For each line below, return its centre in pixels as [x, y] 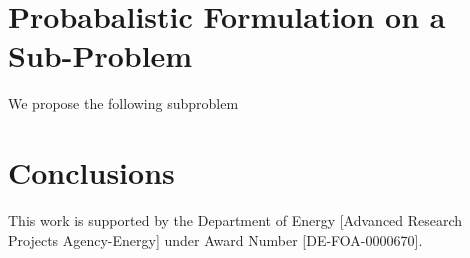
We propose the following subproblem [123, 103]
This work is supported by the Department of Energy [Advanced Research [235, 220]
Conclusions [91, 172]
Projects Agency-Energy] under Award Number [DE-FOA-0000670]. [215, 239]
